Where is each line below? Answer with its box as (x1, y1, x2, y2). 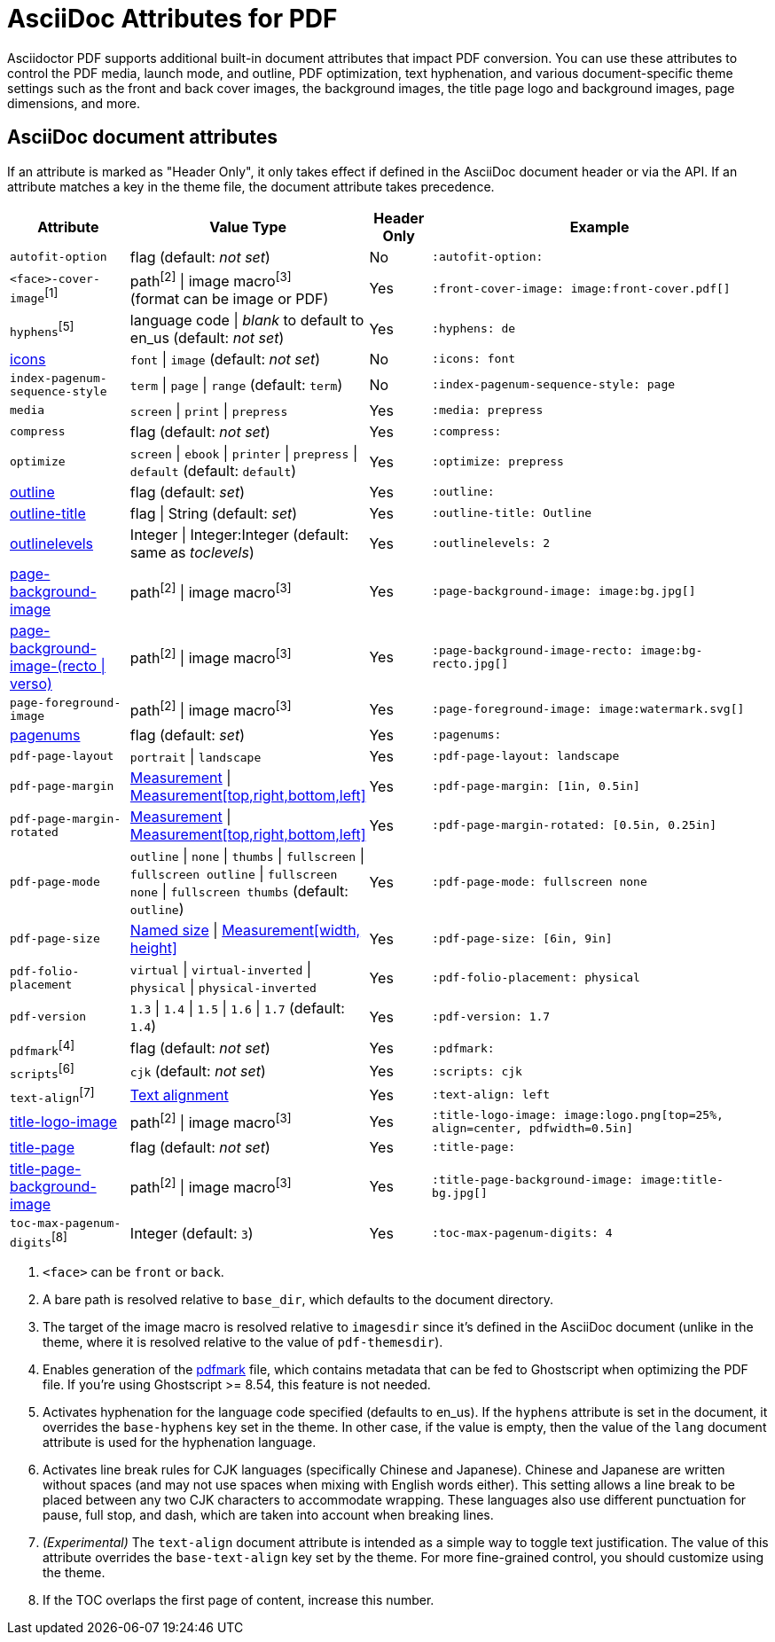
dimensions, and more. (7, 95, 141, 111)
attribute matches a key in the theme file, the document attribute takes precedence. (7, 178, 495, 194)
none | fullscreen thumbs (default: (129, 881, 348, 900)
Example (569, 217, 630, 236)
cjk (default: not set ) (129, 1062, 266, 1081)
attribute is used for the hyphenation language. (43, 1435, 317, 1450)
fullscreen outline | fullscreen (129, 864, 338, 882)
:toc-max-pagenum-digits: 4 (432, 1226, 613, 1240)
